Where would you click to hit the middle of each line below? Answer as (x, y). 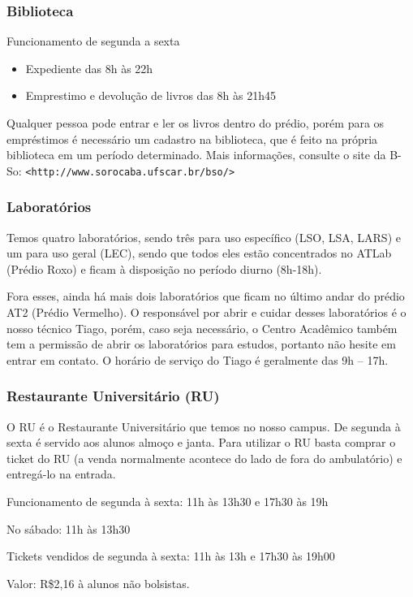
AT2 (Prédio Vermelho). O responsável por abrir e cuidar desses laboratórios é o (206, 312)
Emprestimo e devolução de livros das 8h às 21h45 (151, 95)
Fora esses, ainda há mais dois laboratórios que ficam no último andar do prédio (206, 296)
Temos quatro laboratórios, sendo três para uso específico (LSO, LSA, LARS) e (204, 237)
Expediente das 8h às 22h (89, 68)
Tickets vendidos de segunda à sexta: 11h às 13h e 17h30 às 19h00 (171, 556)
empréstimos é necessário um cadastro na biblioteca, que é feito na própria (192, 138)
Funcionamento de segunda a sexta (93, 41)
